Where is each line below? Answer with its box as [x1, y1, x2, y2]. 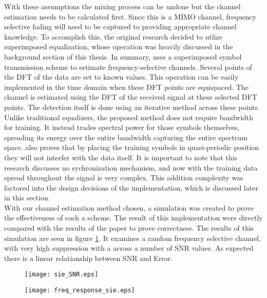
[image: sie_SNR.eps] [25, 271, 99, 278]
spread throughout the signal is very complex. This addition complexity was [4, 172, 243, 183]
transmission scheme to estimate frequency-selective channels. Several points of [4, 61, 252, 72]
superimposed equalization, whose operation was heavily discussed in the [4, 41, 233, 52]
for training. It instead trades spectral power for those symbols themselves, [4, 122, 240, 133]
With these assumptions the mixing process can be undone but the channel [4, 1, 241, 11]
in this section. [4, 192, 50, 203]
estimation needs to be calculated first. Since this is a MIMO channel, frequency [4, 11, 257, 22]
